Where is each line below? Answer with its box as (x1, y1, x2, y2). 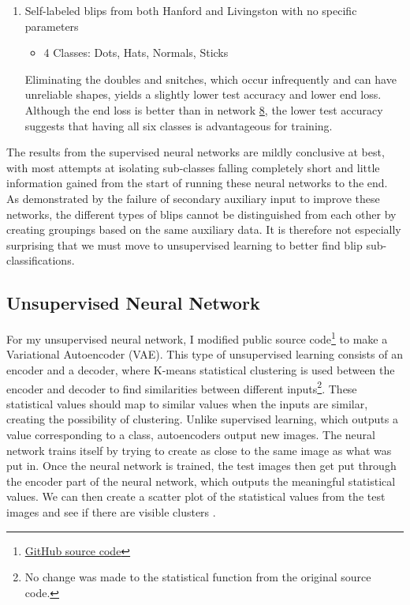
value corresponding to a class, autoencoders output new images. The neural (6, 426, 375, 442)
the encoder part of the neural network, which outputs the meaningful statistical (6, 472, 396, 489)
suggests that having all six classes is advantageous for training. (24, 117, 333, 133)
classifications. (6, 252, 75, 269)
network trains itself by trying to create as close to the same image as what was (6, 442, 392, 458)
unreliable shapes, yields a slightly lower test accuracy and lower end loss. (24, 86, 382, 103)
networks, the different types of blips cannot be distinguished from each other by (6, 205, 397, 222)
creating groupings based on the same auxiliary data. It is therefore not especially (6, 221, 401, 238)
